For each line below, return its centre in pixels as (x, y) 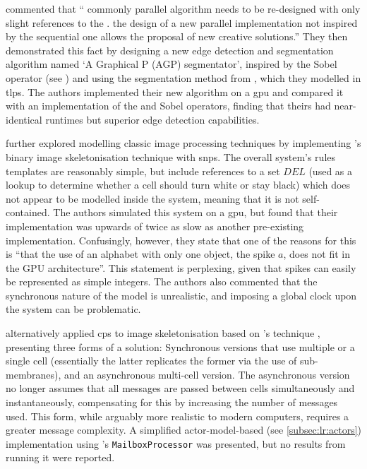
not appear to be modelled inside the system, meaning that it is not (152, 198)
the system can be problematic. (73, 309)
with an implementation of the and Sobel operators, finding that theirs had (168, 106)
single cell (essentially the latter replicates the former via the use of (151, 361)
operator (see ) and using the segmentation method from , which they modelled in (183, 77)
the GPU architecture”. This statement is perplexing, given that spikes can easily (181, 267)
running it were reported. (60, 457)
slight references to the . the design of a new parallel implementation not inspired (182, 22)
